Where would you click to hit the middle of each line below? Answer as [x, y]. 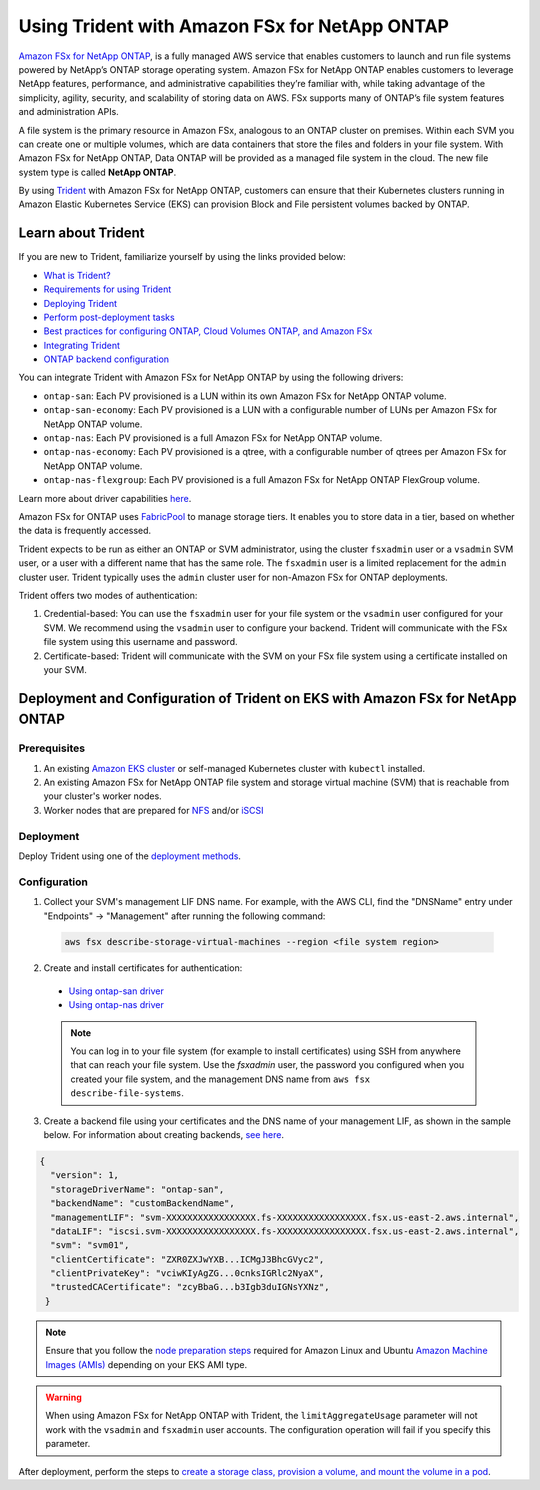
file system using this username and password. [140, 642]
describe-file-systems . [127, 1093]
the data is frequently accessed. [85, 531]
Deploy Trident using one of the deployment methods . [130, 856]
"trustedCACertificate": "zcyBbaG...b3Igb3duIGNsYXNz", [190, 1287]
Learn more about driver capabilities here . [105, 498]
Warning [63, 1397]
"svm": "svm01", [90, 1245]
